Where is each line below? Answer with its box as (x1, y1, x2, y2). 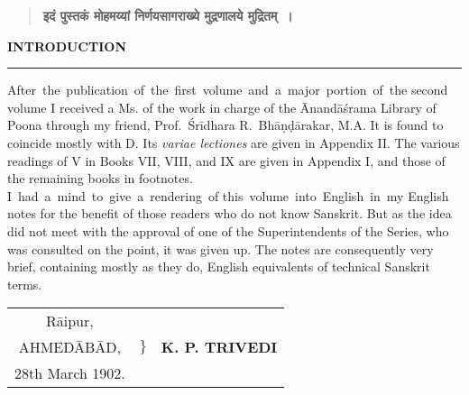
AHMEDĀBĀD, (18, 336, 122, 358)
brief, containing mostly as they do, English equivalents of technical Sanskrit (7, 257, 430, 276)
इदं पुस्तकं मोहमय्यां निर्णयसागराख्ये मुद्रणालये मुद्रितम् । (42, 6, 293, 24)
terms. (7, 274, 42, 293)
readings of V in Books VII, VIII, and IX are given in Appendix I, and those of (7, 151, 446, 170)
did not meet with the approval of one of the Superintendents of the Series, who (7, 221, 449, 240)
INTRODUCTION (7, 36, 127, 55)
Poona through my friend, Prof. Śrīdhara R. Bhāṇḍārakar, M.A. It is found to (7, 115, 444, 134)
